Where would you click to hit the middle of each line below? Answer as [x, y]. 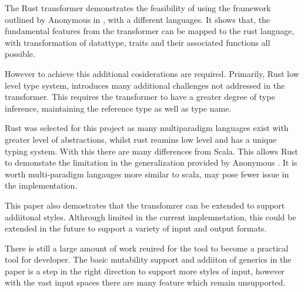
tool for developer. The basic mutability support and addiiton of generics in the [148, 259]
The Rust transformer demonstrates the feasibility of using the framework [138, 8]
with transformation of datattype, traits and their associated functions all [138, 42]
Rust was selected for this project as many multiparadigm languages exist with [147, 128]
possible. [20, 54]
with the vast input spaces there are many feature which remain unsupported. [145, 282]
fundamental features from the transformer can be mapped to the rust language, [150, 31]
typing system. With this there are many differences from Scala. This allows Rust [151, 151]
